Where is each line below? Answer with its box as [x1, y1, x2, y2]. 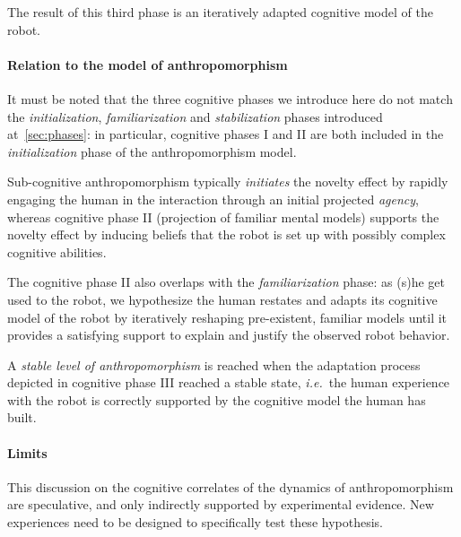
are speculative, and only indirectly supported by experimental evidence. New [7, 495, 434, 514]
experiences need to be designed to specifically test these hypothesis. [7, 513, 383, 532]
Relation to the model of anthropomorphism [7, 55, 288, 74]
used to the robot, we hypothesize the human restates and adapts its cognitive [7, 290, 438, 308]
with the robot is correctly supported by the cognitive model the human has [7, 390, 426, 409]
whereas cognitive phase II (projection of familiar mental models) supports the [7, 207, 439, 226]
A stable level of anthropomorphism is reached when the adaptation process [7, 355, 421, 374]
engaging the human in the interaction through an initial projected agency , [7, 189, 420, 208]
